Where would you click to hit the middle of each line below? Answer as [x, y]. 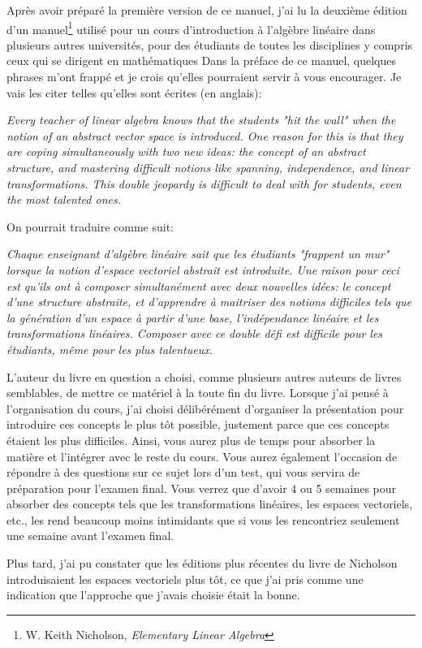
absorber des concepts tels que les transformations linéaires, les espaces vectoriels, [210, 504]
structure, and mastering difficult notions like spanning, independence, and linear [208, 167]
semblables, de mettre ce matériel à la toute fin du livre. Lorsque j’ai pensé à [198, 393]
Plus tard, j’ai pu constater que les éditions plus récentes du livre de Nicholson [202, 563]
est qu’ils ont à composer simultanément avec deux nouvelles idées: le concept [199, 285]
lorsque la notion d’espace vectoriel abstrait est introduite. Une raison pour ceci [203, 269]
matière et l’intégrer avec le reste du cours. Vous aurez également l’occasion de [202, 456]
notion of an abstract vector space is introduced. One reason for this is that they [205, 135]
